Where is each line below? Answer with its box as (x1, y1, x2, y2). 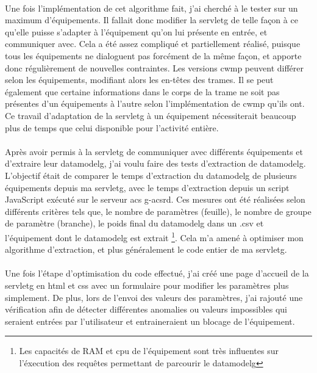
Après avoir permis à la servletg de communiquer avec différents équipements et (5, 145, 304, 158)
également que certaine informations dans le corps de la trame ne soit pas (5, 85, 280, 98)
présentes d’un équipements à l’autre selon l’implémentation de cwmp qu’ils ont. (5, 97, 305, 110)
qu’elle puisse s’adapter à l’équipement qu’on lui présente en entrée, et (5, 25, 268, 38)
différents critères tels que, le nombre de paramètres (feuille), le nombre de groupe (5, 205, 312, 217)
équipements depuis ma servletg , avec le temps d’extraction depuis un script (5, 181, 290, 194)
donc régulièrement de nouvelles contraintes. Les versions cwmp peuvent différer (5, 61, 304, 74)
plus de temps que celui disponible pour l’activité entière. (5, 121, 219, 134)
